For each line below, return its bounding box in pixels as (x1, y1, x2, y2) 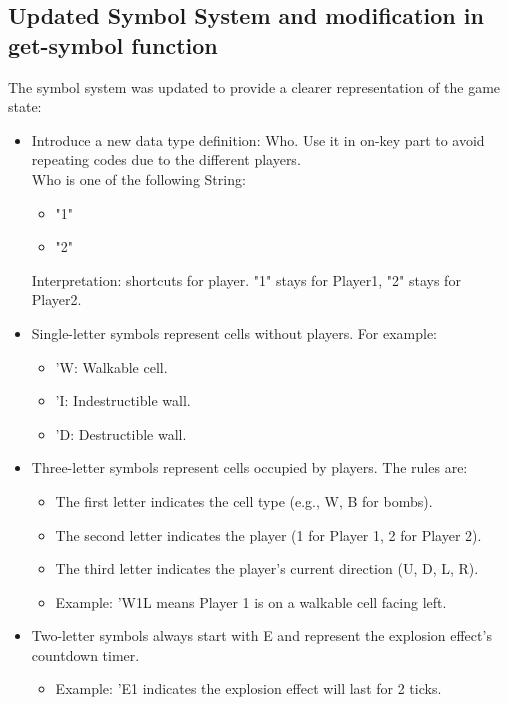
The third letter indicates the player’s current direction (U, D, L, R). (55, 558, 479, 579)
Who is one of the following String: (31, 168, 246, 189)
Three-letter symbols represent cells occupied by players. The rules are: (31, 457, 468, 478)
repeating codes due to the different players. (31, 149, 301, 170)
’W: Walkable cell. (55, 356, 168, 377)
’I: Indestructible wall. (55, 390, 191, 411)
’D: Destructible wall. (55, 423, 187, 444)
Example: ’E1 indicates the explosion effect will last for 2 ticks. (55, 678, 442, 699)
